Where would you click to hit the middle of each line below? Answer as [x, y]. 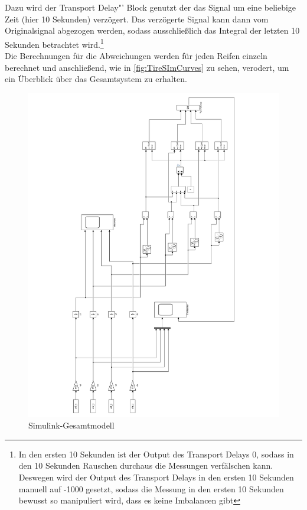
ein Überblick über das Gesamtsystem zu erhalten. [96, 79]
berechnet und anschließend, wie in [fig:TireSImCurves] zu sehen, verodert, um [147, 67]
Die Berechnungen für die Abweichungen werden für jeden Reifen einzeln [136, 56]
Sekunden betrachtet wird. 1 [54, 43]
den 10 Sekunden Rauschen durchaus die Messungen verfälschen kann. [146, 465]
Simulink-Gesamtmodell [71, 425]
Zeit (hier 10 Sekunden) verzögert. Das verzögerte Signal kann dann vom [137, 19]
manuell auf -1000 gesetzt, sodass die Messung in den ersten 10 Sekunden [151, 488]
